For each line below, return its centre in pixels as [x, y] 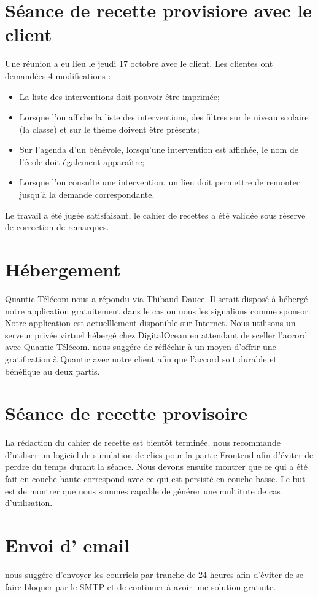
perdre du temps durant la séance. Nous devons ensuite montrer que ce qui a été [156, 466]
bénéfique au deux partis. [52, 371]
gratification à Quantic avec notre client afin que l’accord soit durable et [141, 358]
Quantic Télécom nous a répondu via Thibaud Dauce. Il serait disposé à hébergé [157, 298]
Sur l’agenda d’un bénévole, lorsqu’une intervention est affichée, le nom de [159, 150]
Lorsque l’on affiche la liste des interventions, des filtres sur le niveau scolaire [164, 117]
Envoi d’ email [67, 545]
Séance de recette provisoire [126, 413]
